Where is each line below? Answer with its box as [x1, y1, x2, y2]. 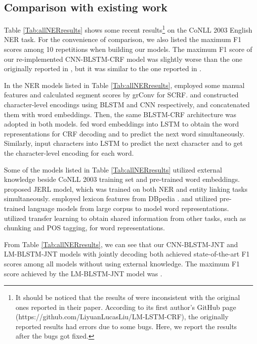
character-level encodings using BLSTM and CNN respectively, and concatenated [4, 99, 250, 110]
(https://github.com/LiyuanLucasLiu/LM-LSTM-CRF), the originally [15, 311, 229, 322]
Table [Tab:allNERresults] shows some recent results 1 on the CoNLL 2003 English [4, 23, 253, 35]
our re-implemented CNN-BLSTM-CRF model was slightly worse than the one [4, 53, 243, 64]
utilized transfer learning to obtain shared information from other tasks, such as [4, 213, 246, 223]
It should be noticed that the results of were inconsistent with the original [15, 292, 240, 302]
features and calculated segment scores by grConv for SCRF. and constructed [4, 89, 239, 100]
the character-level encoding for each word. [4, 147, 134, 158]
